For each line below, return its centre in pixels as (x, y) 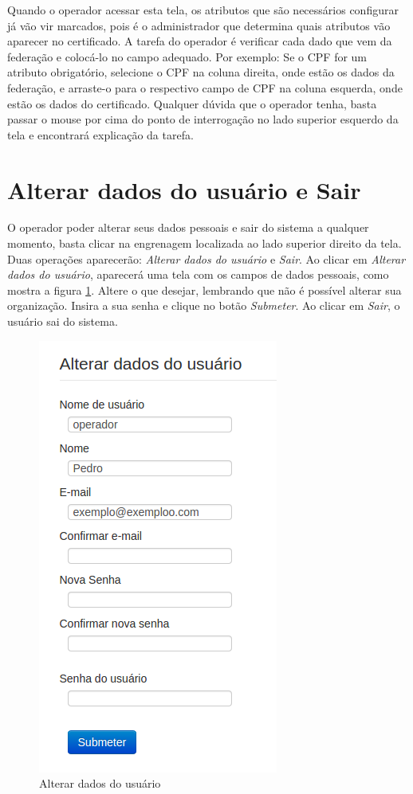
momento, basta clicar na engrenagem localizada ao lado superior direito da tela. (205, 243)
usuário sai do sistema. (63, 321)
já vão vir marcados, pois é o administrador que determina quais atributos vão (199, 25)
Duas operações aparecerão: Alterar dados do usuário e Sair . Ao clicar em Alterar (206, 258)
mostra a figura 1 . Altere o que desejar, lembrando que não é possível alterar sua (205, 289)
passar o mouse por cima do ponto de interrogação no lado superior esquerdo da (203, 119)
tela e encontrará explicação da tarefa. (100, 134)
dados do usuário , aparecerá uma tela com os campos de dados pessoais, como (198, 274)
